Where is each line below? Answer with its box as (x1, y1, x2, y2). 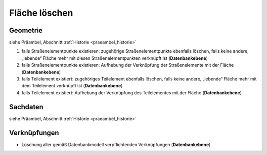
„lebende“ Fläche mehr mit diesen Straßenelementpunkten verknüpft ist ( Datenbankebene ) (21, 55, 208, 61)
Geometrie (9, 26, 43, 35)
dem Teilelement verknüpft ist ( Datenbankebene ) (21, 83, 123, 89)
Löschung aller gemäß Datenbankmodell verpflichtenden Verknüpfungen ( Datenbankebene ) (21, 141, 211, 148)
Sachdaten (9, 103, 44, 111)
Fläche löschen (9, 7, 73, 18)
